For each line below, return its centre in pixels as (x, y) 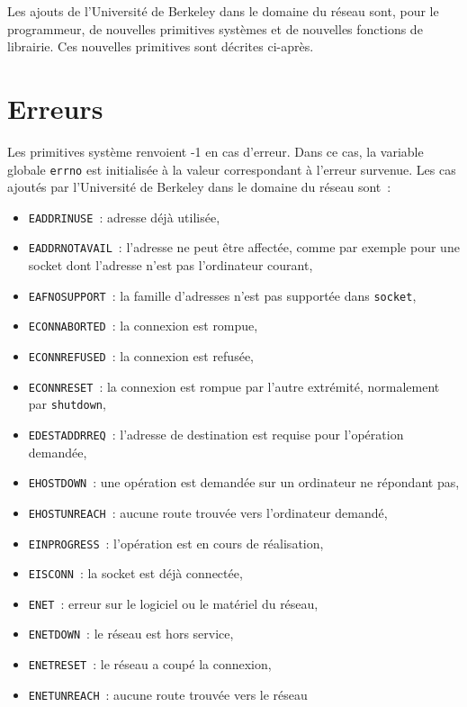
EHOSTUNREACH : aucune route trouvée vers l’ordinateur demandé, (208, 512)
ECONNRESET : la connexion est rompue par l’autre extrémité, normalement (234, 386)
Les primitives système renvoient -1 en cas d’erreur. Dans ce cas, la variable (216, 151)
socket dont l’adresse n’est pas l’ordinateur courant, (171, 265)
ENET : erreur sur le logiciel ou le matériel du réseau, (173, 603)
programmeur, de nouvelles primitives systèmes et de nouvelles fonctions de (215, 28)
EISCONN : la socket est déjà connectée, (135, 573)
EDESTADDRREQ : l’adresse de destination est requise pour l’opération (216, 434)
